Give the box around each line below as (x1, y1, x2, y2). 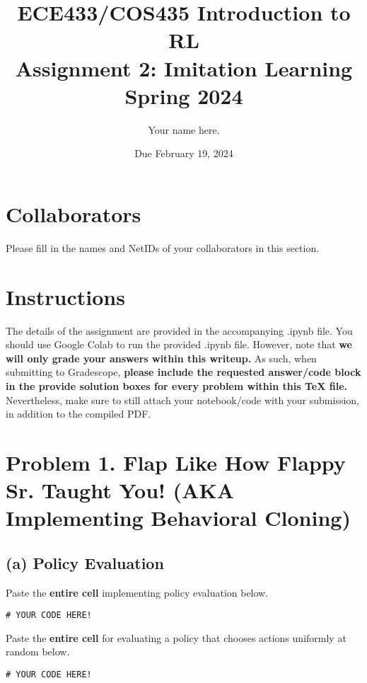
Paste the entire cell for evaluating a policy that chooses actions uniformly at (6, 630, 346, 645)
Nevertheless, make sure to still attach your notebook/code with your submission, (6, 392, 360, 407)
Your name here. (148, 122, 220, 137)
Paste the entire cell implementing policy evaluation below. (6, 585, 269, 599)
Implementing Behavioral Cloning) (6, 503, 351, 532)
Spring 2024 (124, 81, 243, 110)
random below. (6, 644, 70, 659)
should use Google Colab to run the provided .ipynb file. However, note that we (6, 337, 352, 352)
